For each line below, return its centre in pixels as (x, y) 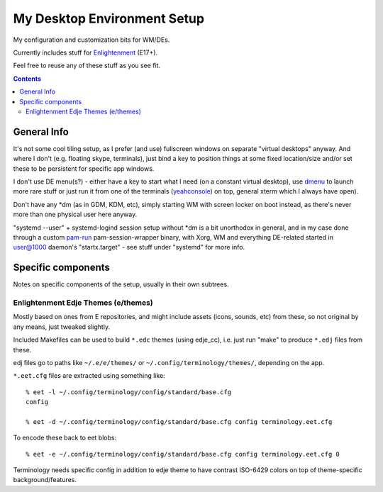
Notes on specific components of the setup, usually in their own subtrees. (121, 284)
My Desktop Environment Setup (109, 18)
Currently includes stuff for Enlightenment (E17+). (85, 52)
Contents (27, 79)
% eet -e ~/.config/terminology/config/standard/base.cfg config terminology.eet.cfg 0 (183, 454)
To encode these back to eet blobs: (65, 438)
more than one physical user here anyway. (75, 214)
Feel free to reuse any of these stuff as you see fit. (87, 66)
